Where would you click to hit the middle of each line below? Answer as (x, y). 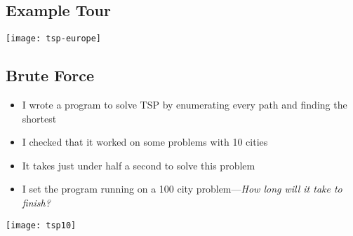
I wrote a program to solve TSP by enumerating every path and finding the (185, 105)
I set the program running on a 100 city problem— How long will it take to (182, 189)
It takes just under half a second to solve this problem (139, 165)
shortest (39, 118)
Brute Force (50, 75)
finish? (36, 203)
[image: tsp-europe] (54, 39)
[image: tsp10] (41, 225)
